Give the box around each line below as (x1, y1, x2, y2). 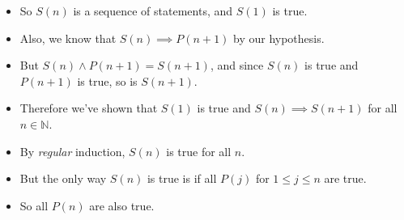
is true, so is (77, 72, 138, 89)
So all (19, 197, 49, 214)
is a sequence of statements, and (73, 2, 233, 19)
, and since (210, 57, 264, 74)
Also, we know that (19, 29, 117, 46)
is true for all (166, 142, 232, 159)
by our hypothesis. (233, 29, 325, 46)
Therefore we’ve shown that (19, 99, 158, 116)
